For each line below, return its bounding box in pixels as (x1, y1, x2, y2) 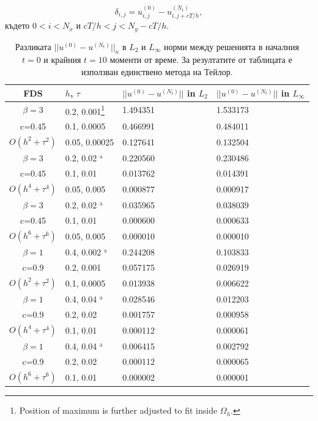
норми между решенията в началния (164, 40, 299, 53)
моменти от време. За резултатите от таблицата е (109, 53, 292, 66)
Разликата (15, 40, 51, 53)
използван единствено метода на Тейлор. (81, 65, 233, 78)
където (5, 19, 30, 32)
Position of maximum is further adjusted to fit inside (19, 404, 218, 417)
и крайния (43, 53, 81, 66)
